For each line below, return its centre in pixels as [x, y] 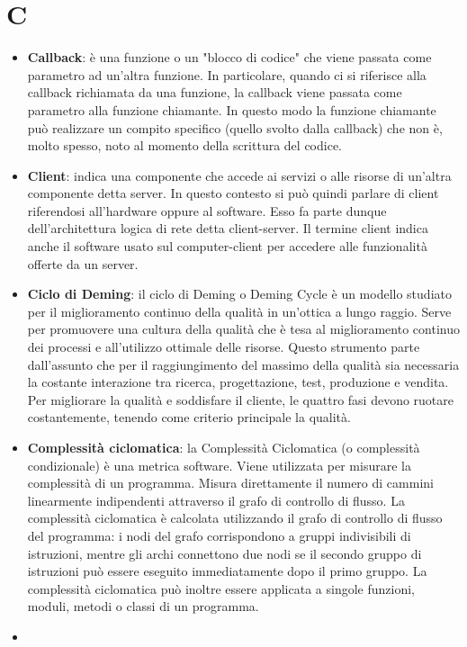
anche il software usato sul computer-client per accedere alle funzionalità [227, 246]
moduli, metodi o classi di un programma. [143, 606]
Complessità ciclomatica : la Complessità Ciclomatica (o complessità [224, 447]
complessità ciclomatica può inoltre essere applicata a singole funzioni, [221, 588]
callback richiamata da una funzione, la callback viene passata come [215, 92]
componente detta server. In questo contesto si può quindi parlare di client [233, 193]
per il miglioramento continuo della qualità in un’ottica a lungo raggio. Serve [239, 311]
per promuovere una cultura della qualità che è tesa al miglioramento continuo [243, 329]
